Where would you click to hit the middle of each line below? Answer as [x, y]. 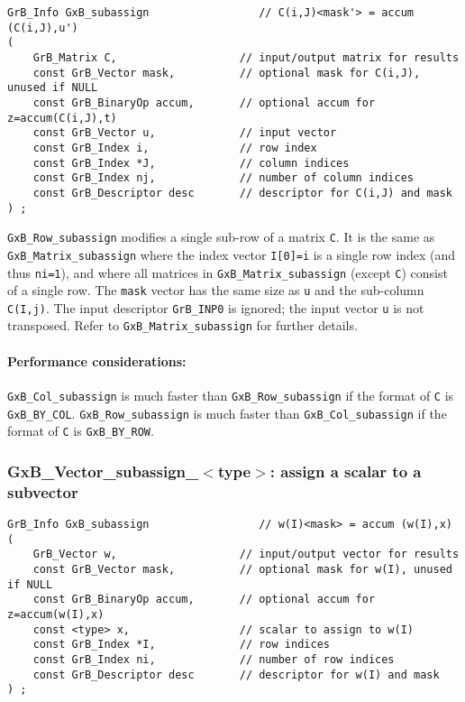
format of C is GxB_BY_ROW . [81, 431]
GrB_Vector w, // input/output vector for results [246, 554]
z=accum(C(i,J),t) [62, 118]
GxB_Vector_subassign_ [103, 471]
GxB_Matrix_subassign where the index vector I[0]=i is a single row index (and [232, 254]
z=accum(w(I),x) [56, 614]
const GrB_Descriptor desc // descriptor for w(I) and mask [236, 674]
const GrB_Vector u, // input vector [185, 133]
